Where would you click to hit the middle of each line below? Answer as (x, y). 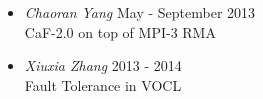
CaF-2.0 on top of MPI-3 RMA (120, 31)
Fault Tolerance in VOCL (103, 84)
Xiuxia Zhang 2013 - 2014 (103, 65)
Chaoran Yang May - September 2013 (140, 12)
